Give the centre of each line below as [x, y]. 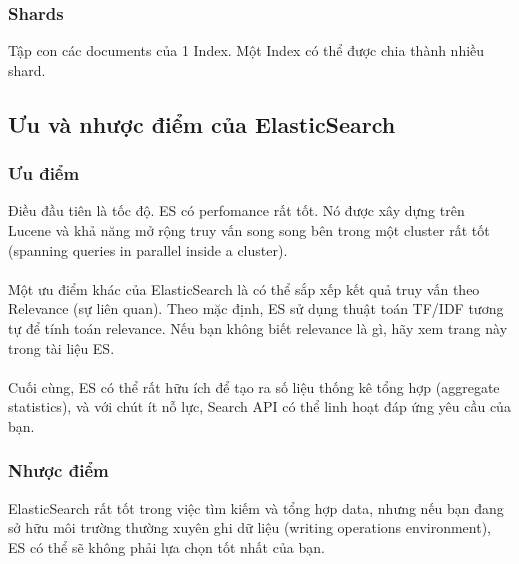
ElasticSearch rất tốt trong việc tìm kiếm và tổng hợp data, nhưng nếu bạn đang [256, 507]
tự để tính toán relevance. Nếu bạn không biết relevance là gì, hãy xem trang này [258, 327]
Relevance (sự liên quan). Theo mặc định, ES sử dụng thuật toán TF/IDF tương [256, 308]
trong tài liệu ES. [61, 347]
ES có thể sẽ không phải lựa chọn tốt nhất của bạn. [166, 546]
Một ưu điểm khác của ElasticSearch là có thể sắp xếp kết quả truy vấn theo [244, 288]
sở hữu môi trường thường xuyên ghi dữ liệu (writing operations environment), [249, 527]
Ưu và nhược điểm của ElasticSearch [202, 123]
